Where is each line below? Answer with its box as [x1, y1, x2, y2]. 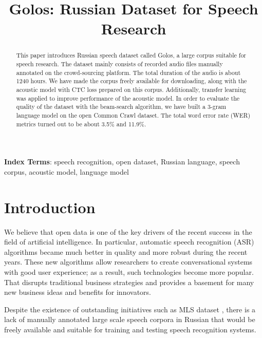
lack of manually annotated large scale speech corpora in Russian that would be [4, 314, 255, 325]
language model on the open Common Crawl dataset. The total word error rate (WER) [16, 110, 251, 119]
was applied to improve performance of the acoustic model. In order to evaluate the [16, 93, 240, 102]
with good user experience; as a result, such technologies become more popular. [4, 266, 254, 277]
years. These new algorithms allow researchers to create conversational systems [4, 256, 253, 267]
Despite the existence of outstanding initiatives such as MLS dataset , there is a [4, 304, 256, 314]
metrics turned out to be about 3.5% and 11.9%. [16, 119, 146, 128]
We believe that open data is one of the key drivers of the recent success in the [4, 226, 252, 237]
